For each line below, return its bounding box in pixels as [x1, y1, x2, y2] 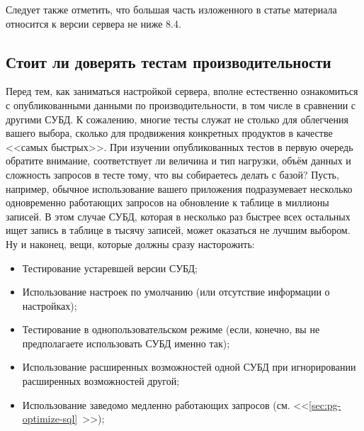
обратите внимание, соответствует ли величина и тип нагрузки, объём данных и [6, 153, 351, 168]
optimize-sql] [22, 411, 78, 426]
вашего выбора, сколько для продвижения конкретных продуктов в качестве [6, 125, 333, 140]
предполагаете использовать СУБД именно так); [22, 335, 230, 350]
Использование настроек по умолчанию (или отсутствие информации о [22, 284, 330, 299]
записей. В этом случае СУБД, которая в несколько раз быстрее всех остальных [6, 208, 351, 223]
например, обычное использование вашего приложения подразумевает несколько [6, 181, 353, 196]
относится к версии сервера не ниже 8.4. [6, 16, 181, 30]
